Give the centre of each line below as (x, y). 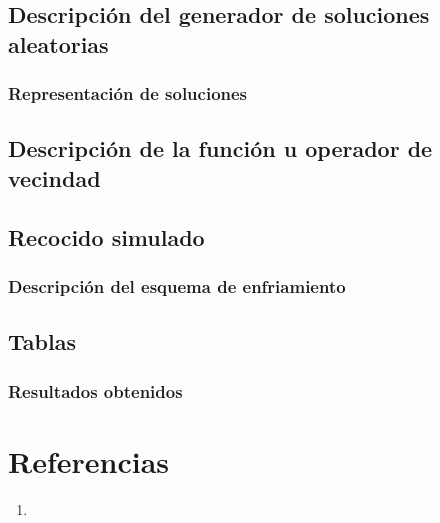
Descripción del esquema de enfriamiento (177, 285)
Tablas (42, 341)
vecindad (54, 177)
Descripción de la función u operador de (220, 148)
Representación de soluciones (128, 93)
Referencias (89, 460)
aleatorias (58, 43)
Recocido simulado (106, 236)
